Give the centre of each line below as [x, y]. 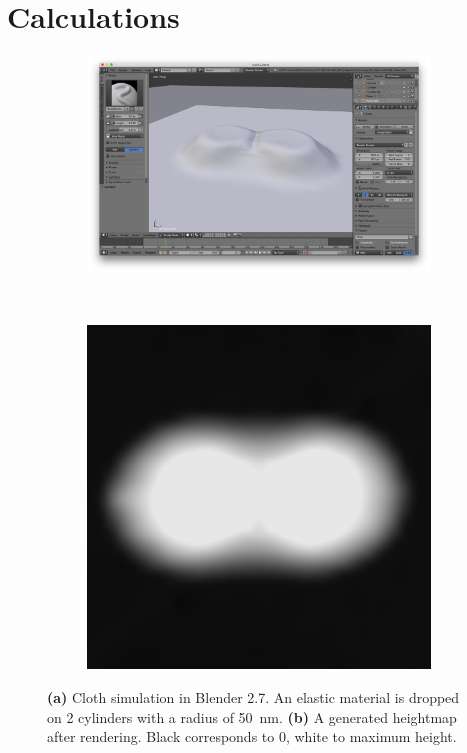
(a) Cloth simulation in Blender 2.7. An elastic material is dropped [253, 696]
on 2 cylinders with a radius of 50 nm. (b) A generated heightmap [252, 716]
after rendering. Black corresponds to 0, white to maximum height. [252, 736]
